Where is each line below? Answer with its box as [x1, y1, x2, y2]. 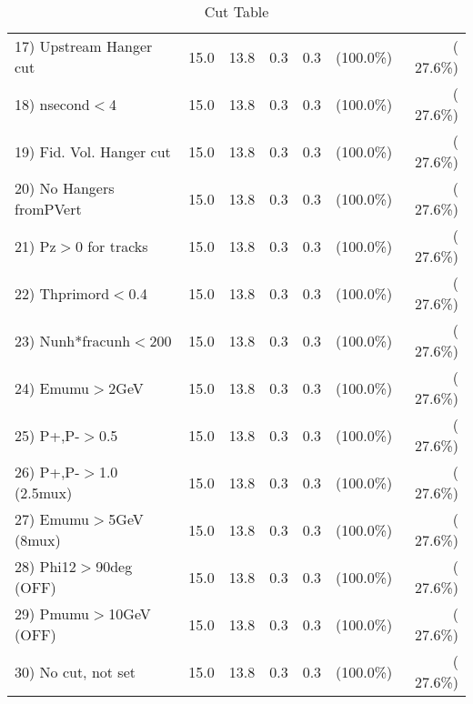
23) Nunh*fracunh [15, 329, 131, 351]
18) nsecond [15, 93, 90, 115]
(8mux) [15, 529, 61, 550]
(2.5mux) [15, 482, 73, 503]
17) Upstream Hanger [15, 35, 153, 56]
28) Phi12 [15, 556, 76, 577]
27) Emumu [15, 508, 90, 529]
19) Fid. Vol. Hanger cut [15, 140, 171, 162]
